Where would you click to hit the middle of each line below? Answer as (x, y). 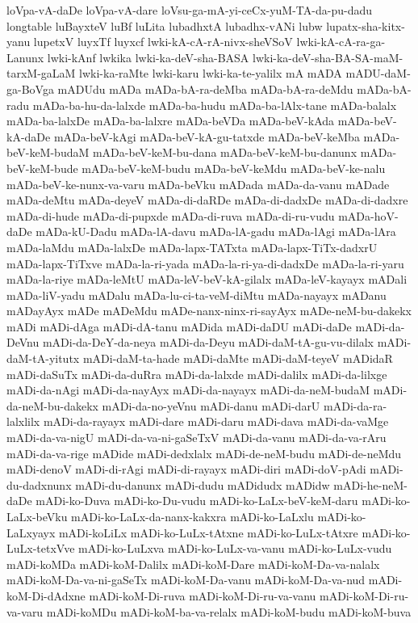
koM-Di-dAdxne (46, 595)
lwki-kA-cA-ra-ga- (341, 42)
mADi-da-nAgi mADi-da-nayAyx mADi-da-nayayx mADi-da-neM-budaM (188, 390)
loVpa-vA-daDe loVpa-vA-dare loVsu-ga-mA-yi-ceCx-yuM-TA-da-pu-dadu (189, 10)
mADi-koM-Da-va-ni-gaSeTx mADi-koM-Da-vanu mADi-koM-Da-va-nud (186, 580)
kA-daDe (29, 136)
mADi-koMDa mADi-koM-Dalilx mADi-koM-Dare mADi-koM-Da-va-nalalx (193, 564)
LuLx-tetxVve (41, 548)
